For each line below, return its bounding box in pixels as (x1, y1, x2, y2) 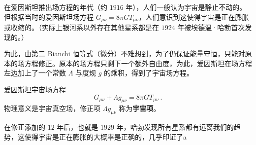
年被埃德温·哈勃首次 (177, 22, 245, 33)
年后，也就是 (57, 122, 98, 132)
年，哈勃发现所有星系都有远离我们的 (116, 122, 234, 132)
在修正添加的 (4, 122, 45, 132)
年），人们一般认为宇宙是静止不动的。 (126, 2, 247, 12)
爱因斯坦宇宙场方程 (4, 84, 66, 95)
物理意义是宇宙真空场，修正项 (4, 103, 100, 113)
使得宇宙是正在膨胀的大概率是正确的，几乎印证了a (24, 131, 187, 142)
